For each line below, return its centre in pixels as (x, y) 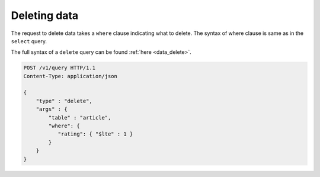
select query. (29, 41)
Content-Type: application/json (71, 76)
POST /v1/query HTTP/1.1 (60, 68)
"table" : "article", (80, 118)
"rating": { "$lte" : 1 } (95, 134)
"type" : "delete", (64, 101)
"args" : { (52, 109)
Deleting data (45, 15)
